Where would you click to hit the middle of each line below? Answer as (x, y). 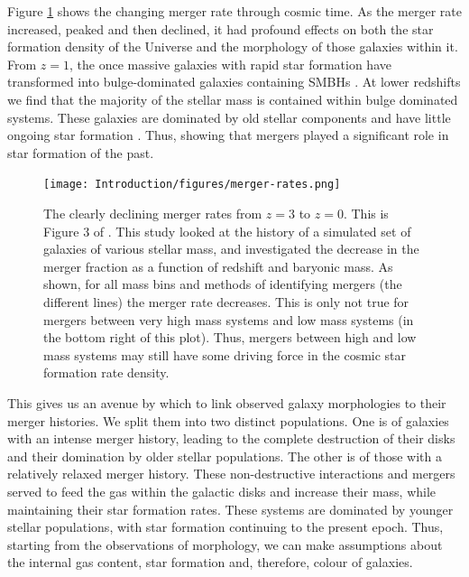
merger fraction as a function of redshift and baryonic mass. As (218, 266)
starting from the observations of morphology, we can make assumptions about (225, 544)
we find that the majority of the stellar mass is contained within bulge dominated (233, 99)
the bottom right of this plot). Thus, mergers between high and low (230, 337)
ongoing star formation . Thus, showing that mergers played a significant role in (228, 135)
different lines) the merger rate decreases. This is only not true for (226, 301)
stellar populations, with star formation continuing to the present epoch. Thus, (225, 527)
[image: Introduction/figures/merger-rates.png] (192, 185)
